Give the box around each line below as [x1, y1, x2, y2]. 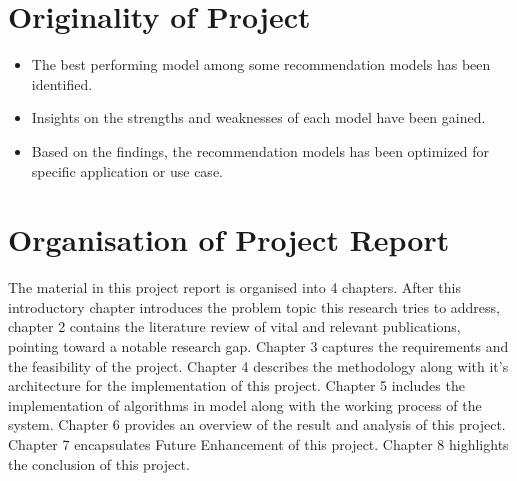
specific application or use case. [31, 160, 223, 181]
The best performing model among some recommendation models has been [31, 54, 491, 75]
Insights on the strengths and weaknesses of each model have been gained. [31, 107, 486, 128]
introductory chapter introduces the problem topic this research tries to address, [8, 296, 500, 317]
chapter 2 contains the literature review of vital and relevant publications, [8, 316, 461, 337]
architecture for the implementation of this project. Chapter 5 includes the [8, 375, 465, 396]
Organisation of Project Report [8, 219, 450, 260]
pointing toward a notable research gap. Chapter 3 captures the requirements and [8, 336, 509, 356]
